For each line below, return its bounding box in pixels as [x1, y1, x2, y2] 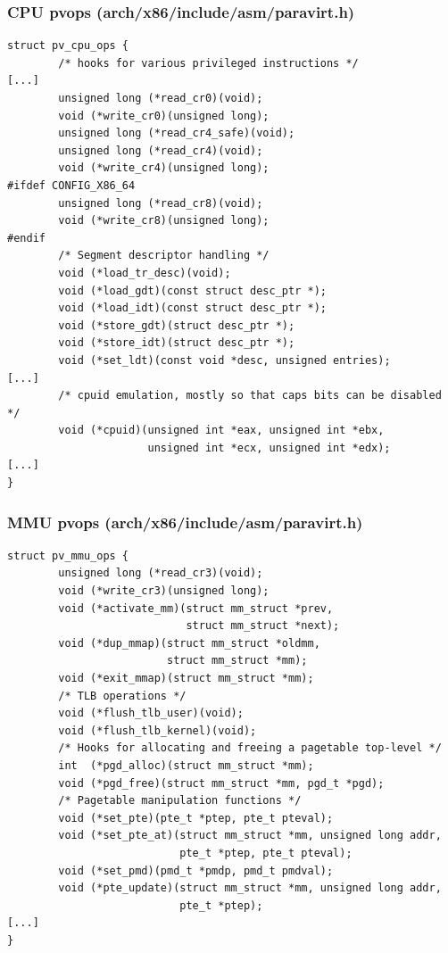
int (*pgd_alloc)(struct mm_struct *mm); [58, 759, 314, 772]
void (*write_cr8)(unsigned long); [58, 214, 270, 228]
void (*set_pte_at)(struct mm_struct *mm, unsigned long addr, [58, 829, 442, 842]
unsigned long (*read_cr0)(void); [58, 92, 263, 104]
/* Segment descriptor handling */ [58, 249, 270, 262]
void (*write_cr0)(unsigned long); [58, 109, 270, 122]
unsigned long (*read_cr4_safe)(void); [58, 127, 295, 140]
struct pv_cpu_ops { [7, 39, 129, 53]
